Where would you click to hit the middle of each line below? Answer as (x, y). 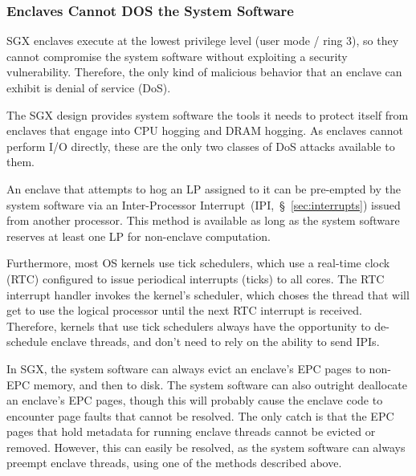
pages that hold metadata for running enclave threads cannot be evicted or (191, 431)
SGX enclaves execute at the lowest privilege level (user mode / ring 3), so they (203, 41)
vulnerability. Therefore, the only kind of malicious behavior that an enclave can (204, 72)
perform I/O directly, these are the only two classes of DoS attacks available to (201, 146)
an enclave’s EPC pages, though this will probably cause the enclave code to (195, 400)
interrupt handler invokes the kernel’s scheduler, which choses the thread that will (208, 294)
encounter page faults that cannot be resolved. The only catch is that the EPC (200, 415)
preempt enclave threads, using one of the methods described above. (174, 463)
